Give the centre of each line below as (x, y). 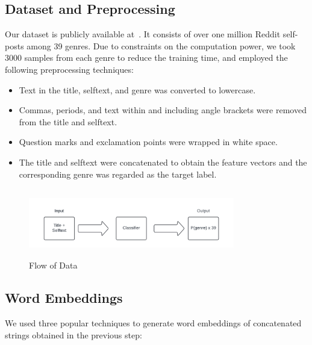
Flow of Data (53, 265)
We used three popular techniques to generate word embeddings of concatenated (153, 322)
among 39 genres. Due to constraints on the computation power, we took (161, 45)
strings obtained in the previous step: (73, 334)
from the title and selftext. (68, 121)
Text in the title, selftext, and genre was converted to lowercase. (137, 89)
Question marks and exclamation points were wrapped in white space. (148, 142)
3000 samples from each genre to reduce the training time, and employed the (146, 57)
